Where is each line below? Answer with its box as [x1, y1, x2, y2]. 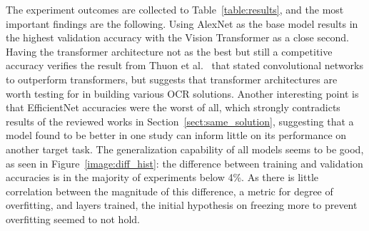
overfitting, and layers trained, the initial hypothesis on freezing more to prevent [6, 197, 358, 212]
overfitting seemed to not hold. [6, 211, 140, 226]
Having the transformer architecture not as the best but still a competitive [6, 43, 333, 58]
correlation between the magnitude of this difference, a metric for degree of [6, 183, 333, 198]
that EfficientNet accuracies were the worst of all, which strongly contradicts [6, 100, 340, 115]
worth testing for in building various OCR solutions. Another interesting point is [6, 86, 359, 101]
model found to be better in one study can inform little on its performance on [6, 128, 347, 143]
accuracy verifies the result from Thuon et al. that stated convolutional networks [6, 58, 363, 73]
